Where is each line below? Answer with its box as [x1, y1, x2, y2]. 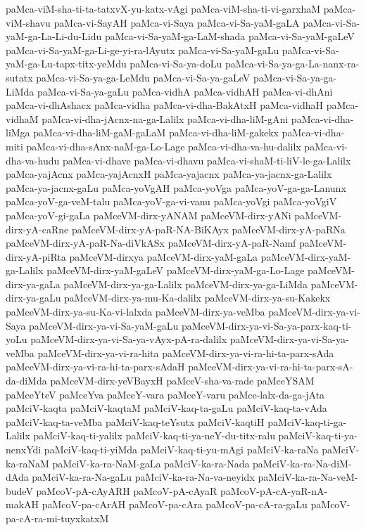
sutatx [6, 70, 33, 84]
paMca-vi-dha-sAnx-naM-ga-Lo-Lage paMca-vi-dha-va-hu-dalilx [26, 138, 301, 153]
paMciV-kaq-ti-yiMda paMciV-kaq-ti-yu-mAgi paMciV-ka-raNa [44, 442, 319, 456]
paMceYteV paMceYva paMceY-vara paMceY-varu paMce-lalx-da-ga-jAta [6, 387, 325, 401]
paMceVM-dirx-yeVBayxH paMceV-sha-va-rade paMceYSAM [50, 373, 315, 388]
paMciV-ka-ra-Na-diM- [253, 455, 352, 470]
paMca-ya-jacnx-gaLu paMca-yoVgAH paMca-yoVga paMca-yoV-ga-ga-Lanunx [6, 180, 346, 195]
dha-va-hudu [6, 153, 60, 167]
